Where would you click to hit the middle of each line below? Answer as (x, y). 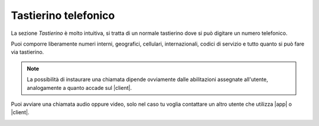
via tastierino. (27, 52)
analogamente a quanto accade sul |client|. (79, 88)
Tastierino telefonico (63, 15)
